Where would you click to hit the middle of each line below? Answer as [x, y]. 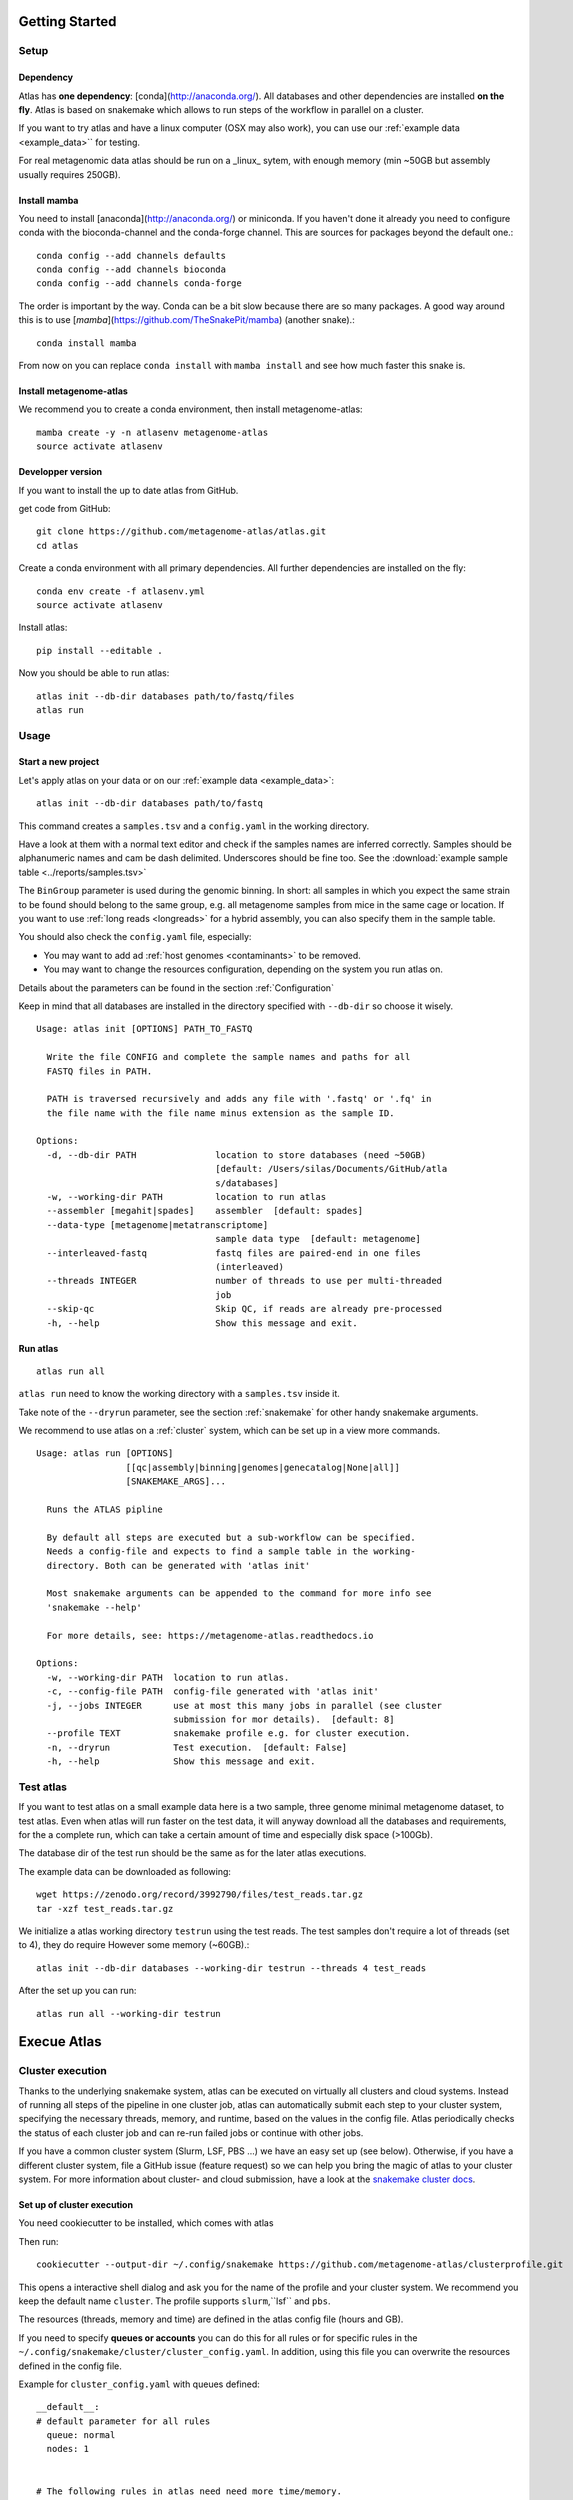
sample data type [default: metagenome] [318, 1239]
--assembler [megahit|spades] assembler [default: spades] [205, 1211]
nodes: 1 [68, 2449]
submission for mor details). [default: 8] [284, 1719]
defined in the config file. [70, 2366]
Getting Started [67, 21]
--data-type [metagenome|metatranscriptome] [157, 1224]
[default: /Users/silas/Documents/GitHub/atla [331, 1169]
